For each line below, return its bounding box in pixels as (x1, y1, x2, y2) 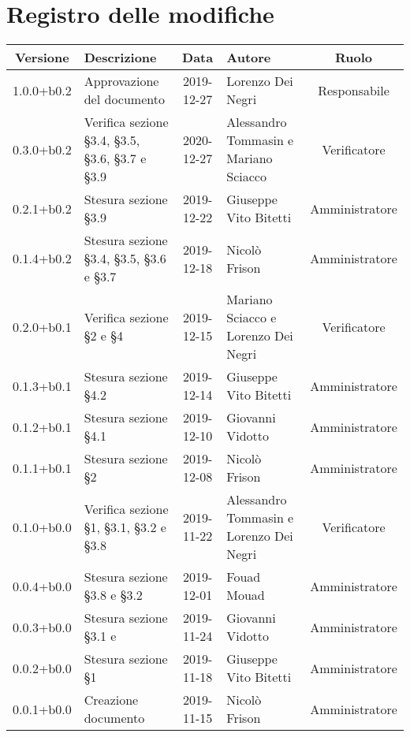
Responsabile (318, 80, 389, 99)
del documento (84, 90, 165, 109)
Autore (226, 48, 271, 67)
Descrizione (84, 48, 157, 67)
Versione (15, 48, 69, 67)
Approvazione (84, 72, 159, 91)
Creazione (84, 690, 139, 709)
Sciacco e (226, 308, 277, 327)
